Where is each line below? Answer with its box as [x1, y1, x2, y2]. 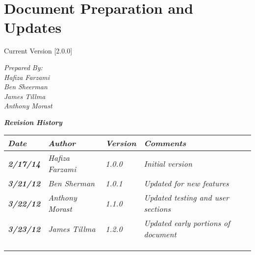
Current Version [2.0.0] [4, 46, 73, 56]
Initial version [144, 157, 192, 169]
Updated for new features [144, 178, 229, 189]
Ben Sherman [48, 178, 95, 189]
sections [144, 203, 171, 215]
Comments [144, 137, 186, 149]
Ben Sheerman [4, 81, 48, 92]
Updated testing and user [144, 192, 229, 204]
